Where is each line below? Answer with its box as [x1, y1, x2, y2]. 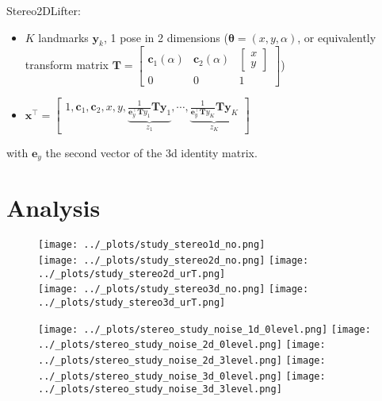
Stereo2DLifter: [6, 2, 81, 18]
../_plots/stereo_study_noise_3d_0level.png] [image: [38, 370, 326, 382]
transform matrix [25, 56, 109, 73]
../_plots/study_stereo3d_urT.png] [38, 296, 226, 308]
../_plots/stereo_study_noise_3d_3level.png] [38, 384, 282, 395]
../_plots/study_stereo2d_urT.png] [38, 268, 226, 280]
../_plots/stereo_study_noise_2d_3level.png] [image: [38, 354, 326, 366]
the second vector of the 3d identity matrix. [45, 144, 258, 160]
